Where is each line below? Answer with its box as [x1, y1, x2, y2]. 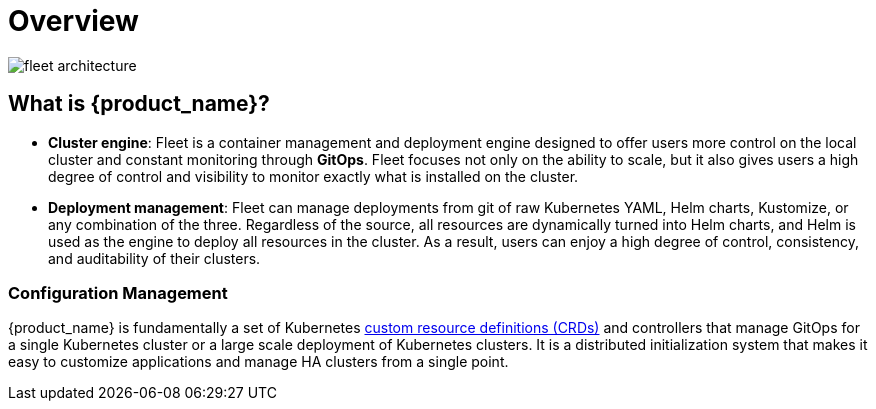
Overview [8, 4, 139, 38]
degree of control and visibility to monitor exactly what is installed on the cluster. [48, 167, 579, 185]
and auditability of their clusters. [48, 249, 261, 267]
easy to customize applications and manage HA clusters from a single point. [8, 353, 509, 371]
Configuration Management [8, 282, 228, 303]
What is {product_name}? [8, 91, 270, 117]
